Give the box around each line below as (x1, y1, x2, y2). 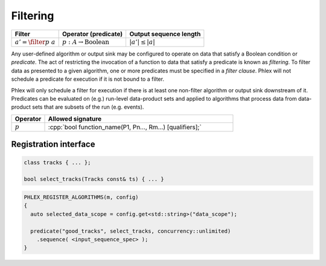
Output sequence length (129, 30, 201, 38)
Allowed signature (48, 115, 102, 123)
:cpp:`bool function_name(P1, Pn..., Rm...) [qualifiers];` (48, 122, 202, 131)
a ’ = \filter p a (14, 38, 56, 46)
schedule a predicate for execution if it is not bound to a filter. (11, 75, 164, 83)
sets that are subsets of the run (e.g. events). (32, 103, 144, 111)
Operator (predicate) (62, 30, 123, 38)
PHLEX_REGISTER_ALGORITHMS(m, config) (24, 194, 139, 201)
